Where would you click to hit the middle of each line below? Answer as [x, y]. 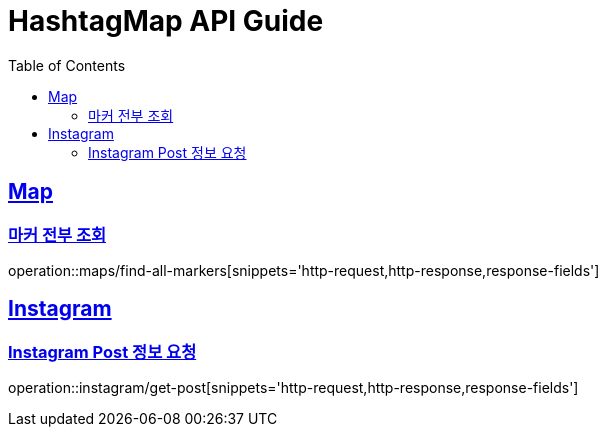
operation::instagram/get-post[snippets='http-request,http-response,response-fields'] [293, 388]
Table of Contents [67, 65]
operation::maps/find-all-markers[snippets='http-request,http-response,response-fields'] [304, 270]
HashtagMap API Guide [166, 21]
